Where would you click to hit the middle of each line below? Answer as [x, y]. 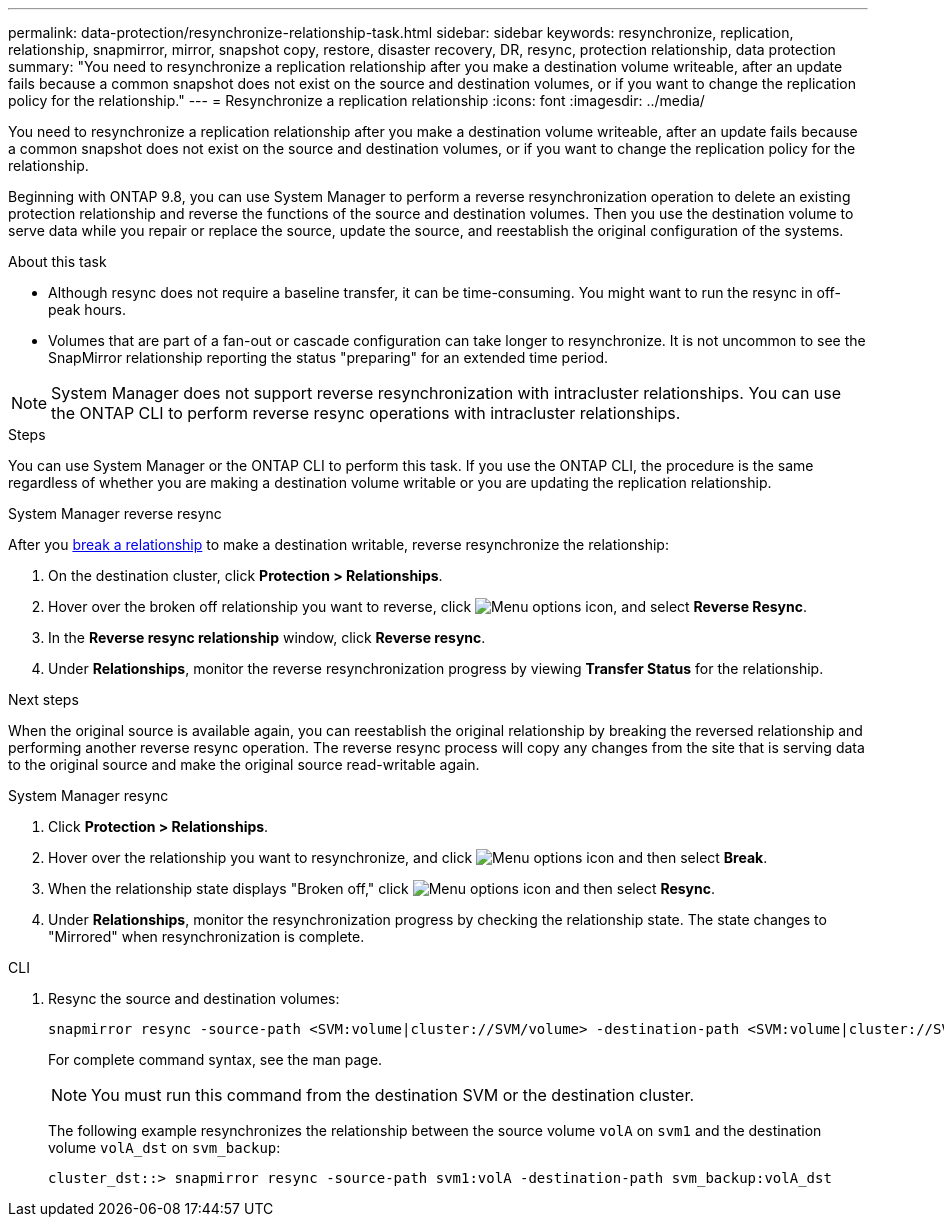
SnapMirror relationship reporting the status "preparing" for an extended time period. [328, 357]
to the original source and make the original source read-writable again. [244, 764]
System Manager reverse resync [115, 513]
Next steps [43, 699]
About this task [57, 261]
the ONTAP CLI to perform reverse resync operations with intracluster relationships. [366, 413]
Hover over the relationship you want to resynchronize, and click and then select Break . [408, 857]
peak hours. [87, 309]
